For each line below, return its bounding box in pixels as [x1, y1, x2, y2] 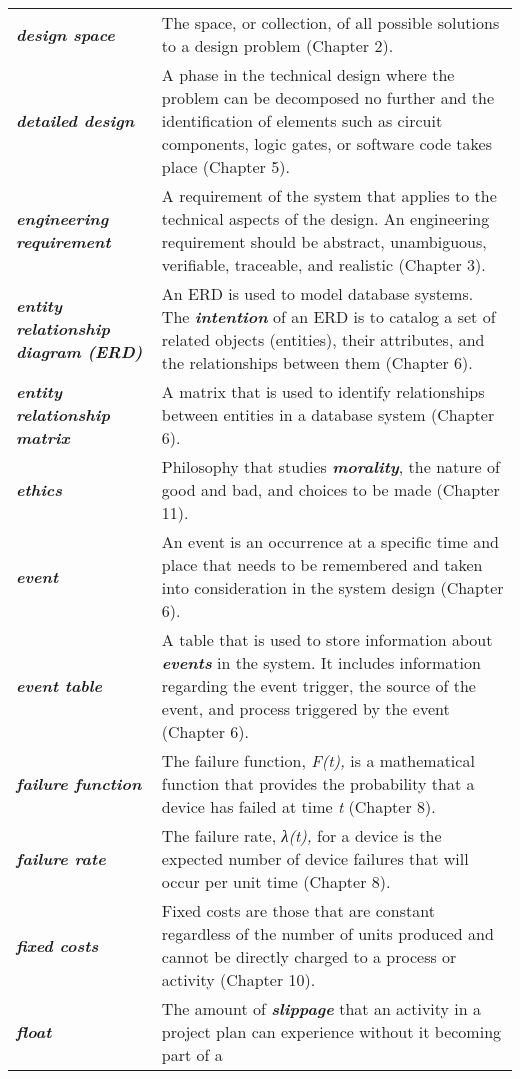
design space [16, 22, 115, 46]
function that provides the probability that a [161, 772, 475, 795]
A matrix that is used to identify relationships [161, 380, 485, 403]
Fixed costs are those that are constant [161, 899, 435, 922]
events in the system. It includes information [161, 651, 481, 674]
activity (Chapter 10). [161, 968, 316, 991]
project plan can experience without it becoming [161, 1020, 502, 1043]
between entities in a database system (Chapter [161, 403, 495, 426]
